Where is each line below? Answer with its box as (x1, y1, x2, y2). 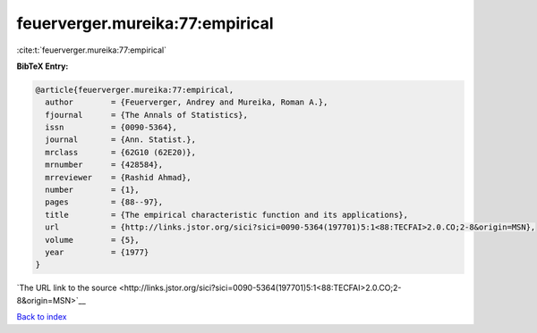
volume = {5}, (45, 235, 141, 245)
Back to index (16, 312, 67, 322)
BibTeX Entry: (16, 61, 69, 71)
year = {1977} (45, 247, 149, 257)
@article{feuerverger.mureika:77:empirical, (35, 85, 234, 95)
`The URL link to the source (16, 282, 117, 294)
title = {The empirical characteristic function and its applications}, (45, 210, 409, 220)
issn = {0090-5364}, (45, 122, 178, 133)
